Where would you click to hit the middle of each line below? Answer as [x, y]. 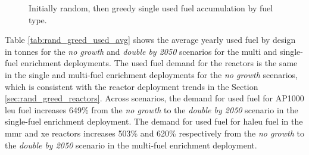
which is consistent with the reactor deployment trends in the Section [132, 86]
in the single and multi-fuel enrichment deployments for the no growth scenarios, [152, 74]
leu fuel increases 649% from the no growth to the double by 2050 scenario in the [152, 109]
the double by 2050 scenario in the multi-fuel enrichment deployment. [131, 145]
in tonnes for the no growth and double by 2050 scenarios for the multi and [141, 51]
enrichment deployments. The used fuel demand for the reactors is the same [159, 63]
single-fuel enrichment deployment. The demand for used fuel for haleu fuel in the [154, 121]
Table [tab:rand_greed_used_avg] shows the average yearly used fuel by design [150, 40]
